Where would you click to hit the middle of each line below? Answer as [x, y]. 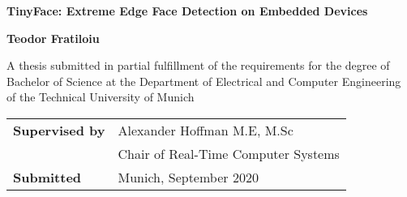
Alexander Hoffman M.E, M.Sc [206, 130]
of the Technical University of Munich [101, 97]
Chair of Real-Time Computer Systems [229, 153]
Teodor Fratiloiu [53, 38]
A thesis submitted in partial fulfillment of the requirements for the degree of [198, 65]
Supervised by [59, 130]
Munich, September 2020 [188, 177]
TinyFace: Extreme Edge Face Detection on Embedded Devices [187, 11]
